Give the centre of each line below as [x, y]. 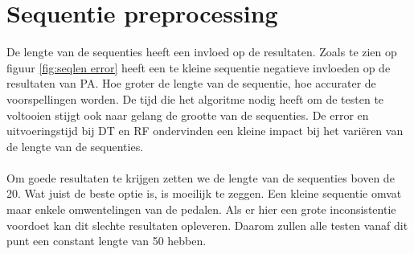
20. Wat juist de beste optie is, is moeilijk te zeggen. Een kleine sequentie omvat [204, 193]
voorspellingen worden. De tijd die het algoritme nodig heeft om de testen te [195, 98]
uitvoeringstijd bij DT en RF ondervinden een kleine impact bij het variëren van [205, 131]
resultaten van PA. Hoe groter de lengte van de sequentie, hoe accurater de [191, 83]
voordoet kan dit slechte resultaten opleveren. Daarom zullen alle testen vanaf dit [207, 225]
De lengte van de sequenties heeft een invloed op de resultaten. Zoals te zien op [202, 52]
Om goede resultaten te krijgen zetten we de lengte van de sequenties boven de [201, 177]
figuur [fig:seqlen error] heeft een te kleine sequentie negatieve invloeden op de [199, 67]
